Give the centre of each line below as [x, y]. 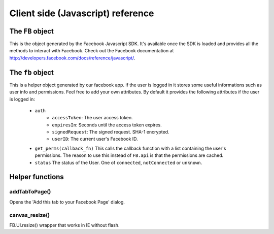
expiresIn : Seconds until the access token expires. [107, 125]
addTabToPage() [30, 192]
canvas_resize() [30, 215]
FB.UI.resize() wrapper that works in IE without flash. [64, 225]
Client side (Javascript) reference [82, 13]
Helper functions [37, 177]
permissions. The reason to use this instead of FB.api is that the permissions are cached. [129, 155]
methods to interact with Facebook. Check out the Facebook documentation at [92, 51]
